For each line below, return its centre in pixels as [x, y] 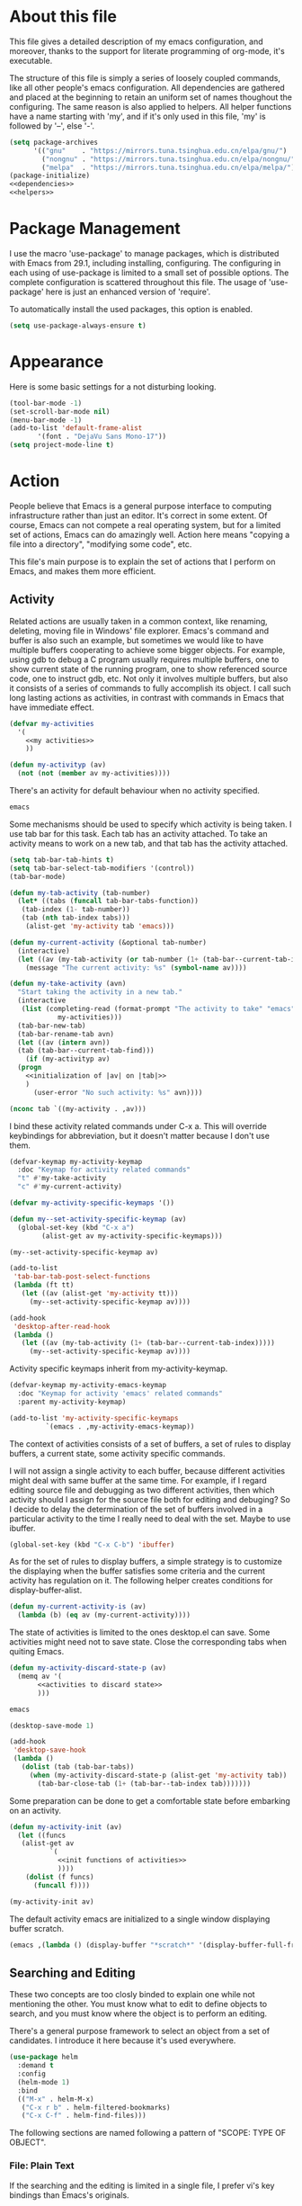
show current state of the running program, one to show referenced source [148, 668]
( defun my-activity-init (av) [66, 1827]
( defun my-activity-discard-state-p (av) [88, 1668]
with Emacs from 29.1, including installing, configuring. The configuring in [145, 263]
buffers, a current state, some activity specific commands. [118, 1453]
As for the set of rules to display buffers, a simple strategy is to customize [146, 1562]
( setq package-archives [54, 142]
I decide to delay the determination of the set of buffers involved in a [136, 1509]
